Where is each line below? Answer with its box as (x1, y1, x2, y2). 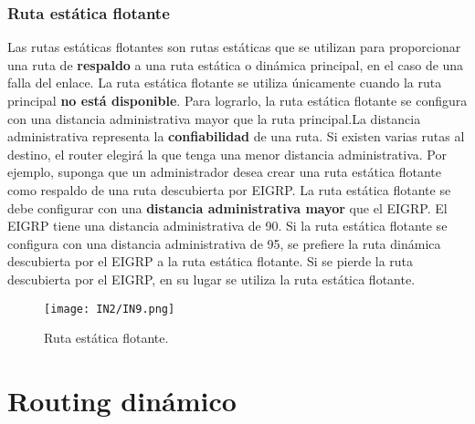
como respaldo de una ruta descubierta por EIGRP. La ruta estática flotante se (7, 180, 451, 199)
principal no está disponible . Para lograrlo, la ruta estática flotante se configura (7, 91, 468, 109)
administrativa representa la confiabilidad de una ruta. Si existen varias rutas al (7, 127, 465, 146)
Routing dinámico (7, 381, 237, 419)
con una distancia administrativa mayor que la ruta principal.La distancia (7, 109, 421, 128)
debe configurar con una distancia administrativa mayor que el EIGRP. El (7, 198, 448, 217)
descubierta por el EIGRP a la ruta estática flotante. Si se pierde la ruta (7, 252, 414, 271)
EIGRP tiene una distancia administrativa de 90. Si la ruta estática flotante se (7, 216, 448, 235)
